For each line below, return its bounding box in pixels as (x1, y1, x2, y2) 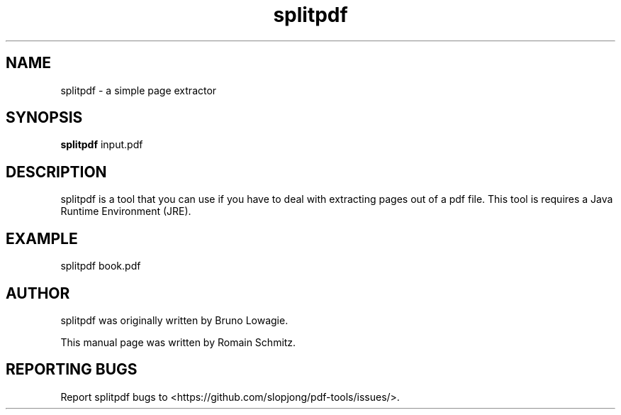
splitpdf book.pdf (60, 260, 141, 272)
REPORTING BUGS (6, 360, 138, 379)
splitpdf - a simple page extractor (60, 84, 217, 96)
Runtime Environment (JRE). (60, 205, 191, 218)
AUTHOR (6, 284, 70, 302)
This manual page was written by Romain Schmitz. (60, 336, 296, 348)
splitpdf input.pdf (60, 138, 143, 151)
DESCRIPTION (6, 162, 107, 181)
